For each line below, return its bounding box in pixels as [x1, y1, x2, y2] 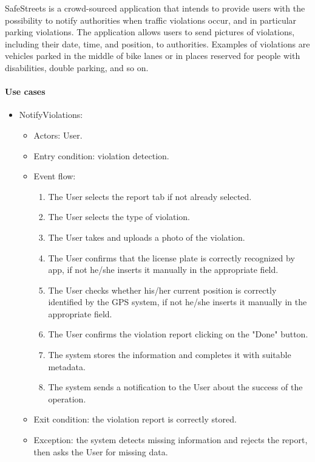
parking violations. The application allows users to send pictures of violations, [5, 26, 295, 38]
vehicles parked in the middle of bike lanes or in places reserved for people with [5, 49, 300, 62]
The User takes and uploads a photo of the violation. [48, 230, 245, 243]
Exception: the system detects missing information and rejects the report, [33, 433, 308, 446]
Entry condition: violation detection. [33, 149, 169, 162]
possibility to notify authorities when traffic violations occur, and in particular [5, 13, 297, 26]
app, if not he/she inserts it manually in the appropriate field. [48, 263, 279, 276]
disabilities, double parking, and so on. [5, 61, 149, 74]
